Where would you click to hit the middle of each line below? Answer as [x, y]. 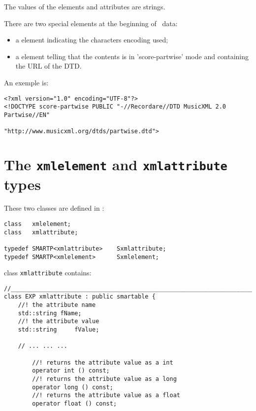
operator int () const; [71, 371]
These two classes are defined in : [54, 208]
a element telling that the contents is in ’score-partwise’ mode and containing [132, 56]
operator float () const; [75, 404]
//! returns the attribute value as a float [106, 395]
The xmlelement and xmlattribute [116, 165]
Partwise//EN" [27, 115]
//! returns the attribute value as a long [104, 379]
